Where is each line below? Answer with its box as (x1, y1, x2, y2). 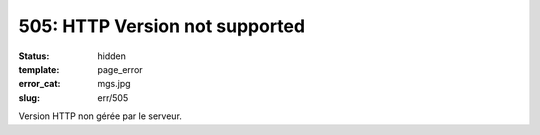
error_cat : (18, 78, 61, 90)
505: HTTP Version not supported (18, 15, 305, 37)
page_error (97, 63, 144, 75)
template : (18, 63, 60, 75)
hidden (97, 50, 127, 62)
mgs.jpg (97, 78, 131, 90)
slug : (18, 91, 40, 104)
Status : (18, 50, 50, 62)
